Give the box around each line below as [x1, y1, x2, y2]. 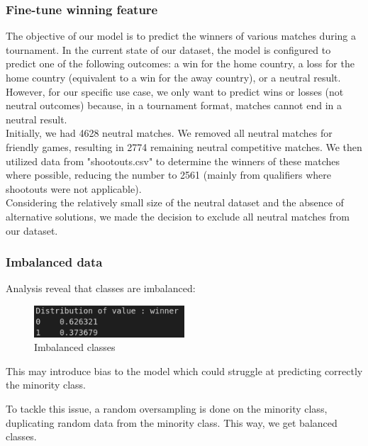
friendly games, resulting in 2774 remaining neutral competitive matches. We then [6, 139, 362, 154]
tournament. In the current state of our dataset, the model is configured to [6, 42, 331, 57]
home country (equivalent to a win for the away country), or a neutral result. [6, 70, 341, 84]
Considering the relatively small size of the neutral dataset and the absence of [6, 195, 344, 210]
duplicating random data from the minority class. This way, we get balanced [6, 415, 338, 430]
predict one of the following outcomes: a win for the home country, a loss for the [6, 56, 355, 71]
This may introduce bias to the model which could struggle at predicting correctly [6, 363, 363, 378]
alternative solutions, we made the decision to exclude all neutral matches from [6, 208, 350, 223]
